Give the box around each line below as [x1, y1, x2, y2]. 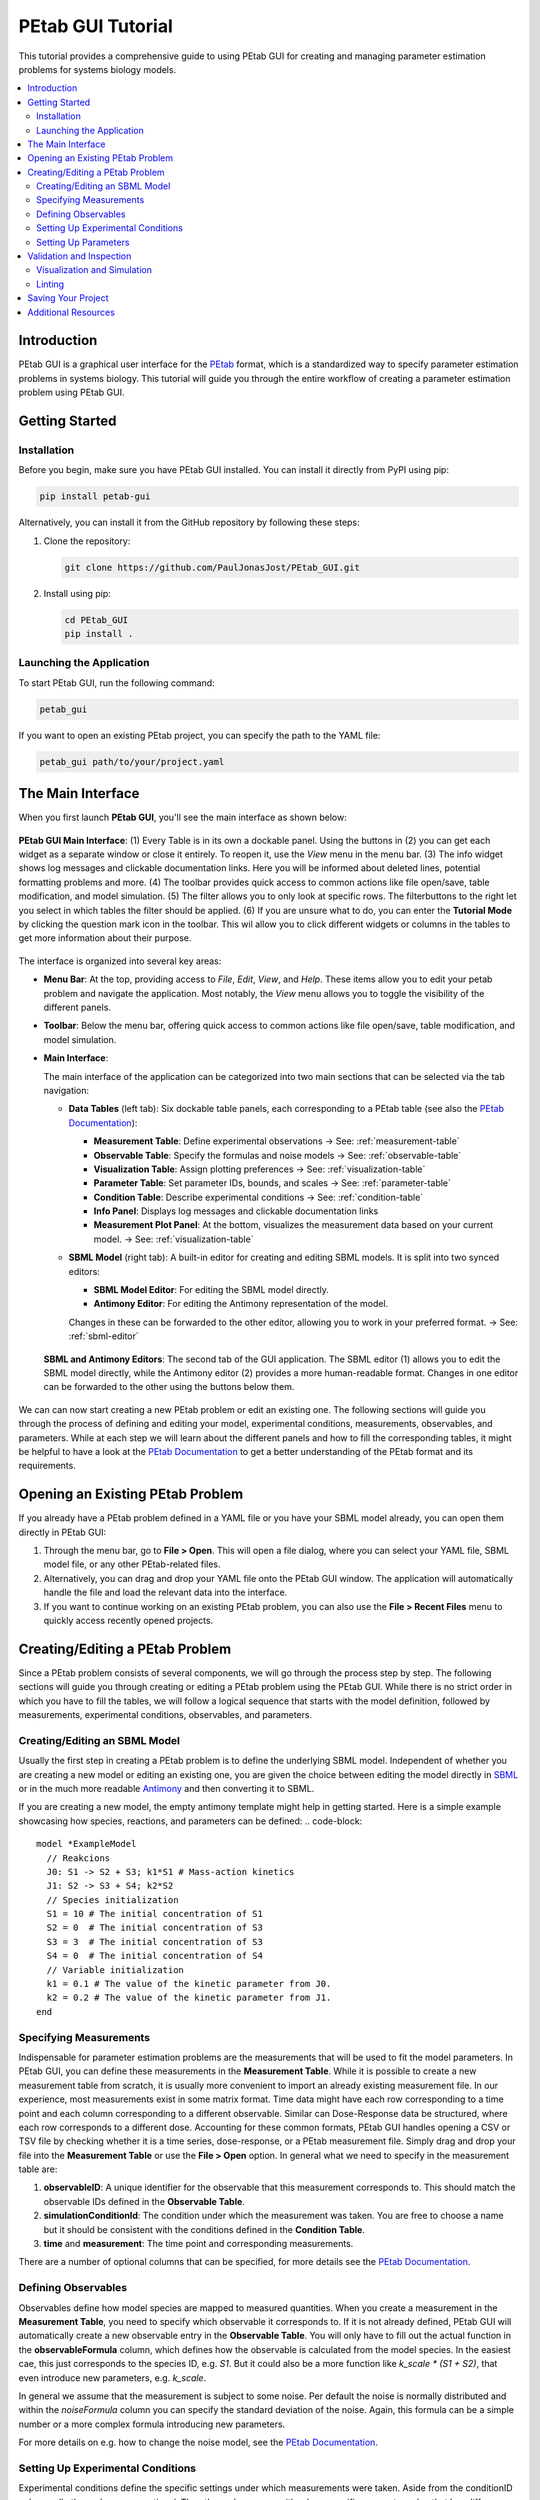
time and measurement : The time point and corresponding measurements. [43, 2238, 354, 2250]
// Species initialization [46, 1894, 179, 1905]
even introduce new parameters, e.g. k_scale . [18, 2371, 207, 2384]
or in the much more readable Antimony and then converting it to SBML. [18, 1782, 315, 1794]
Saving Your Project [27, 292, 109, 304]
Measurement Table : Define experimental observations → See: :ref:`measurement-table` [93, 1135, 460, 1147]
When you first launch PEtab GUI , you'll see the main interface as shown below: [18, 811, 347, 824]
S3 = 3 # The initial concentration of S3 [46, 1936, 264, 1947]
